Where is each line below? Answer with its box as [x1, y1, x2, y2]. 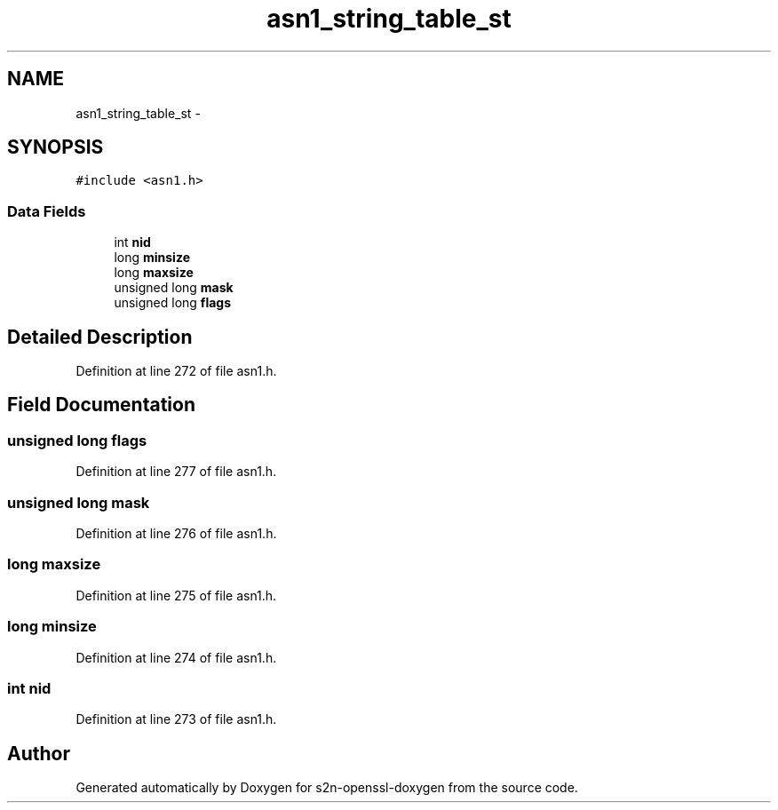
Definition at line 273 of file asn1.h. [75, 711, 277, 727]
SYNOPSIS [7, 136, 104, 159]
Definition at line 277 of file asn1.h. [75, 464, 277, 480]
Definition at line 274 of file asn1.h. [75, 649, 277, 665]
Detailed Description [7, 325, 193, 348]
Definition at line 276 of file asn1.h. [75, 526, 277, 541]
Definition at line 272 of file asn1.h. [75, 363, 277, 379]
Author [7, 742, 70, 765]
